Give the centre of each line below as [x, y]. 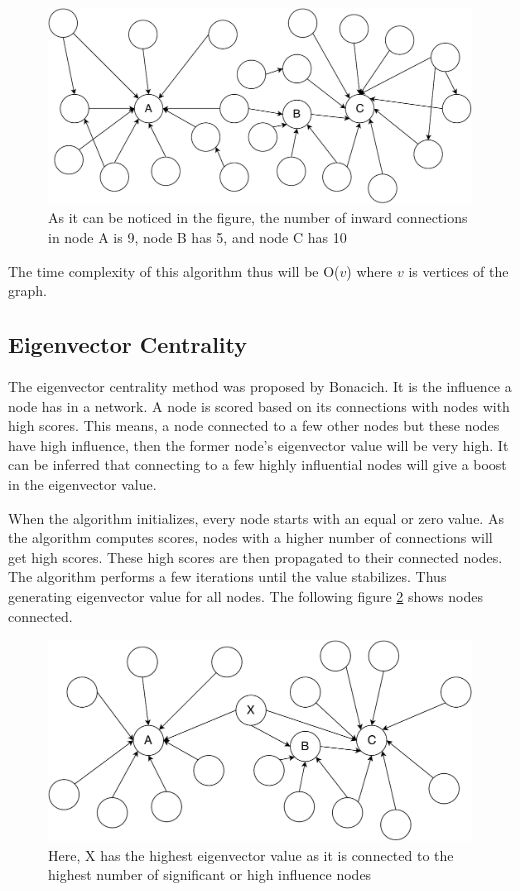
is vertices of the [458, 270]
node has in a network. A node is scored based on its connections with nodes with [259, 405]
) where [369, 270]
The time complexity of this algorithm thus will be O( [174, 270]
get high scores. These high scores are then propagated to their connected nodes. [255, 556]
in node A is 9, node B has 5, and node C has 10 [197, 237]
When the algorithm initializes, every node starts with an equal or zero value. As [256, 517]
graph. [27, 290]
